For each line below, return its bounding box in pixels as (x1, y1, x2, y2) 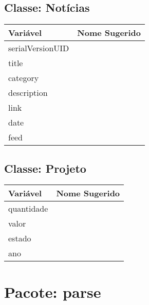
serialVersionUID (8, 42, 69, 54)
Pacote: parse (4, 281, 101, 302)
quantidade (8, 202, 48, 215)
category (8, 72, 39, 84)
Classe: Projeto (4, 160, 86, 176)
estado (8, 232, 31, 245)
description (8, 87, 48, 99)
